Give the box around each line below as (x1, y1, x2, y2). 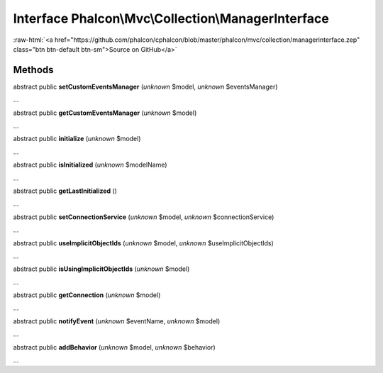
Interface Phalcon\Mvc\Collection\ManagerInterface (13, 11, 329, 26)
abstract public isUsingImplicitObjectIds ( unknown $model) (13, 265, 190, 273)
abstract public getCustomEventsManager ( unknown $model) (13, 108, 197, 117)
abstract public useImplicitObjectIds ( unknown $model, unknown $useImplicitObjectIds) (13, 238, 274, 247)
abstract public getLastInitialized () (13, 186, 117, 195)
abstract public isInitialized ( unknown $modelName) (13, 160, 167, 169)
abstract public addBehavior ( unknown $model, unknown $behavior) (13, 343, 216, 351)
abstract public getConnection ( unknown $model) (13, 291, 161, 299)
